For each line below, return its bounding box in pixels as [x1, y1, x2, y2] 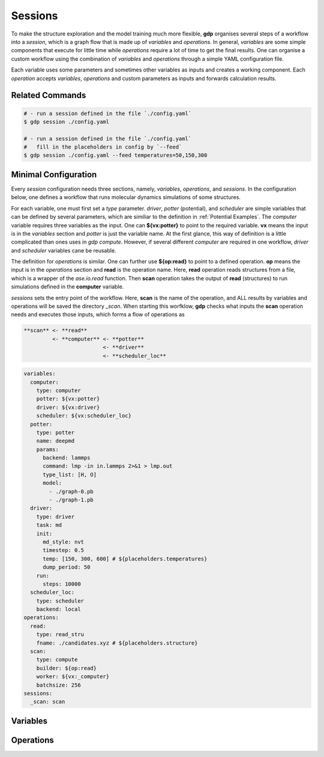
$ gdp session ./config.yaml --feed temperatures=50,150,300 [23, 152, 208, 159]
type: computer [36, 387, 81, 394]
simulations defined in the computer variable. [11, 283, 124, 290]
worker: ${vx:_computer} [36, 673, 110, 680]
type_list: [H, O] [43, 471, 97, 478]
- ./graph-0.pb [49, 488, 94, 495]
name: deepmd [36, 438, 75, 444]
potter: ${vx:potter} [36, 396, 100, 402]
